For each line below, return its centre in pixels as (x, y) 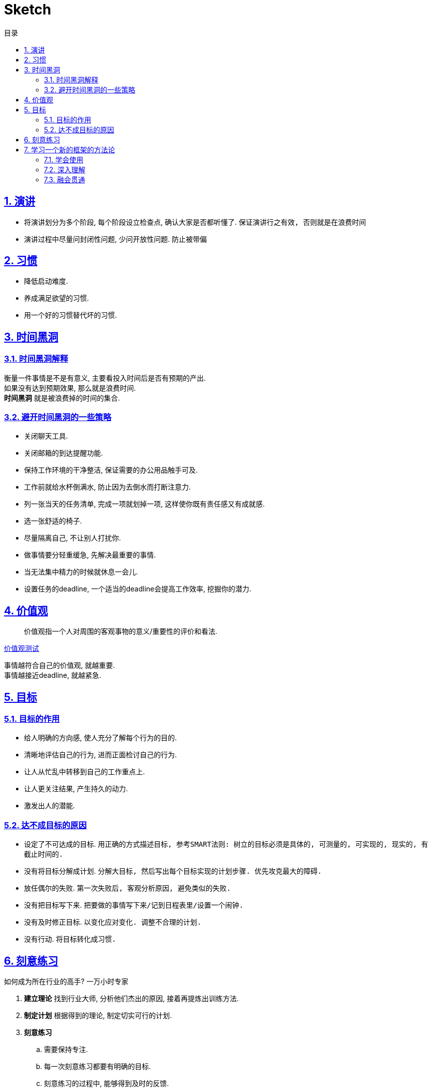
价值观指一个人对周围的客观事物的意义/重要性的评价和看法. (121, 631)
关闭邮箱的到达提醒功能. (64, 453)
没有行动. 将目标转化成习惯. (70, 939)
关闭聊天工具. (46, 436)
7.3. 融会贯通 (65, 179)
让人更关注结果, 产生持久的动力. (76, 789)
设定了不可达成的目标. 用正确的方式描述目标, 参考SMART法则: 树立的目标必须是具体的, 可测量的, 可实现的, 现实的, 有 (226, 844)
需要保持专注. (66, 1050)
